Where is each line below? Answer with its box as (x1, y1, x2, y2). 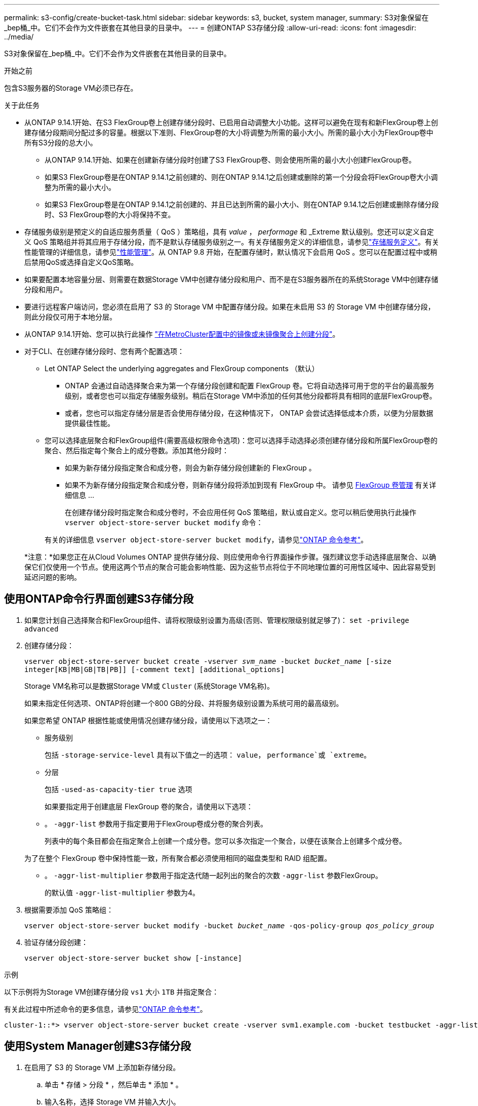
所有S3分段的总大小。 (24, 138, 97, 147)
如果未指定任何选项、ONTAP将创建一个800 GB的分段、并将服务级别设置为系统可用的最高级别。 (24, 698, 343, 707)
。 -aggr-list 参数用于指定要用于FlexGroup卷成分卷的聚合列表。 (45, 819, 268, 828)
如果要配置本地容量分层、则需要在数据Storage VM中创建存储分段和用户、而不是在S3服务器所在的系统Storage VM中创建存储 (24, 275, 439, 284)
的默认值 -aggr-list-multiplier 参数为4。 (45, 888, 200, 897)
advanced (24, 624, 59, 633)
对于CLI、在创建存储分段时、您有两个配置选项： (24, 347, 184, 355)
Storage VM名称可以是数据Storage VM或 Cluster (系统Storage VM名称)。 (24, 681, 274, 690)
